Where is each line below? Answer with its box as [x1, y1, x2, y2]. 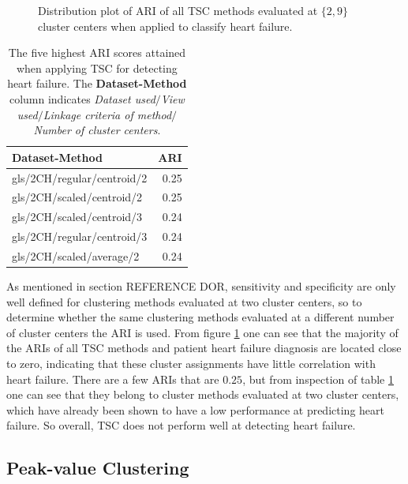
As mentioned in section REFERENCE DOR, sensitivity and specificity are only [6, 278, 396, 295]
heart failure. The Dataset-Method [7, 75, 187, 92]
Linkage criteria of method [43, 106, 172, 122]
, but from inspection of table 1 [242, 370, 394, 387]
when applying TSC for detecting [16, 59, 178, 76]
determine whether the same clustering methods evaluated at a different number [6, 309, 395, 325]
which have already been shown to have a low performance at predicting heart [6, 401, 384, 418]
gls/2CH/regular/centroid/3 [12, 228, 148, 245]
